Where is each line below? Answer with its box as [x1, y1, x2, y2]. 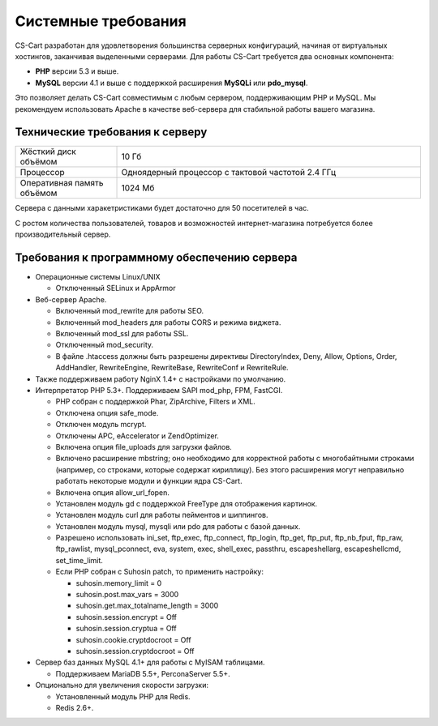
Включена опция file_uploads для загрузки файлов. [55, 442, 233, 451]
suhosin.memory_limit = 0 [75, 578, 162, 587]
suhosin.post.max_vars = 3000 [75, 590, 179, 600]
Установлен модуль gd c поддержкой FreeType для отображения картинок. [55, 498, 318, 508]
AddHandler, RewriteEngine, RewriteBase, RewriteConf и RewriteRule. [55, 363, 289, 373]
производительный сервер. [15, 229, 111, 239]
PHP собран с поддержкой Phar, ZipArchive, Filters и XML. [55, 397, 255, 407]
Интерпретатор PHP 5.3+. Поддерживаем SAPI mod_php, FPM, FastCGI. [35, 386, 283, 395]
